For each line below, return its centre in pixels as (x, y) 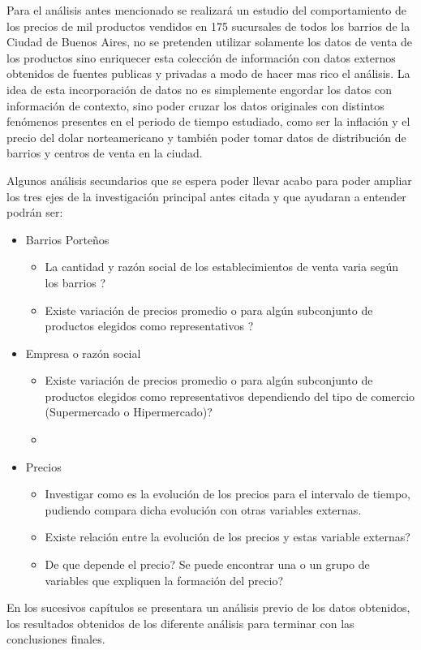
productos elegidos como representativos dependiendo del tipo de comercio (230, 396)
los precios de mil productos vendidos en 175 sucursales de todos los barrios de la (208, 26)
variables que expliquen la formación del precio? (164, 580)
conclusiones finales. (56, 639)
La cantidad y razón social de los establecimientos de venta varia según (221, 267)
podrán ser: (35, 212)
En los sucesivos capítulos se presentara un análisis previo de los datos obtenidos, (208, 607)
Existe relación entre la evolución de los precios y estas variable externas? (228, 537)
